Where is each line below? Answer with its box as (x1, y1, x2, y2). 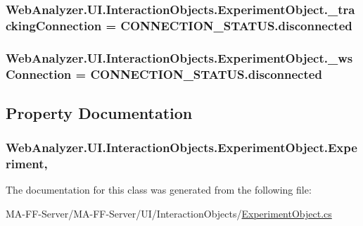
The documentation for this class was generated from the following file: (6, 182, 312, 197)
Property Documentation (6, 101, 193, 123)
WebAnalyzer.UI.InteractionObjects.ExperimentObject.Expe (6, 139, 357, 156)
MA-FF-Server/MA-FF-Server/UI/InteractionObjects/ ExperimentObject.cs (6, 206, 332, 221)
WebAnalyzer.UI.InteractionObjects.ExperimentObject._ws (6, 49, 353, 66)
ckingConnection (6, 16, 102, 34)
